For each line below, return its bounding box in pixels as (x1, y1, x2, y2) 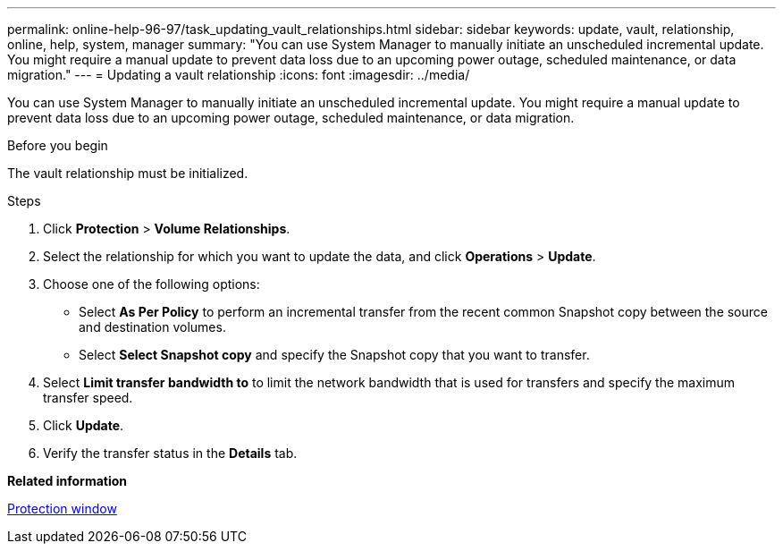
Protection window (7, 501, 117, 516)
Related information (7, 473, 128, 488)
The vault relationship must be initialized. (7, 165, 248, 181)
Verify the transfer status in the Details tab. (43, 445, 298, 461)
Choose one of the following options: (43, 276, 260, 292)
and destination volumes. (79, 319, 226, 335)
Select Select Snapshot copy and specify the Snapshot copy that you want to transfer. (79, 347, 590, 362)
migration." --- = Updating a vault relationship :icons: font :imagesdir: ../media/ (7, 67, 470, 82)
